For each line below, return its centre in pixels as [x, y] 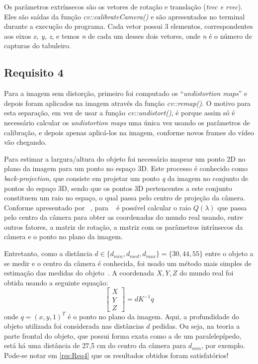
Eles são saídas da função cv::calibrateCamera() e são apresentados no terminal [125, 16]
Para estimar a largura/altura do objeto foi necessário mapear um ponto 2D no [125, 158]
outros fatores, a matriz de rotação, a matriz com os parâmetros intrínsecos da [124, 227]
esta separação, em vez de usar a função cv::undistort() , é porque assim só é [120, 113]
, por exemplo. [223, 345]
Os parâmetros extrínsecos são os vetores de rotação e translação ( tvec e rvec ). [123, 6]
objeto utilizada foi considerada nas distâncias [74, 326]
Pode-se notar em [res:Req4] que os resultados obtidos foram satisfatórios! [116, 355]
